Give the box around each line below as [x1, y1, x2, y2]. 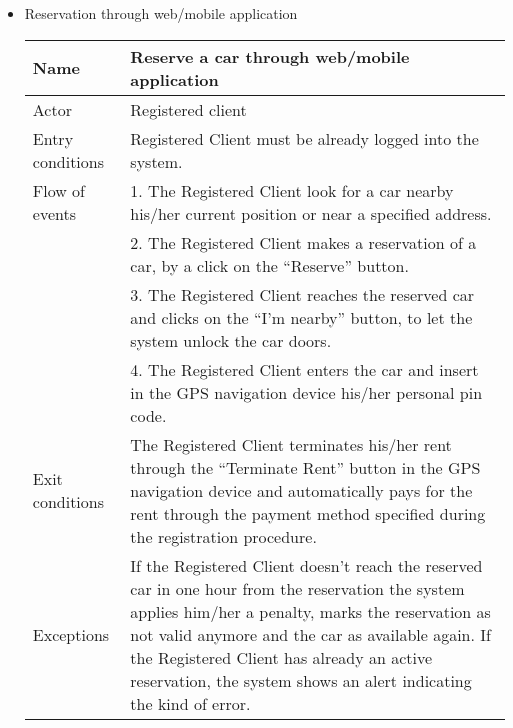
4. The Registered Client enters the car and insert [130, 357, 479, 381]
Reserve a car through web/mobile [130, 44, 410, 68]
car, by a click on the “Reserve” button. [130, 253, 409, 277]
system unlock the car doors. [130, 328, 332, 352]
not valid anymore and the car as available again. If [130, 622, 491, 646]
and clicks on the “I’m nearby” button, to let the [130, 305, 473, 329]
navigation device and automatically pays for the [130, 478, 473, 502]
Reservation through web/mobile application [24, 3, 298, 23]
